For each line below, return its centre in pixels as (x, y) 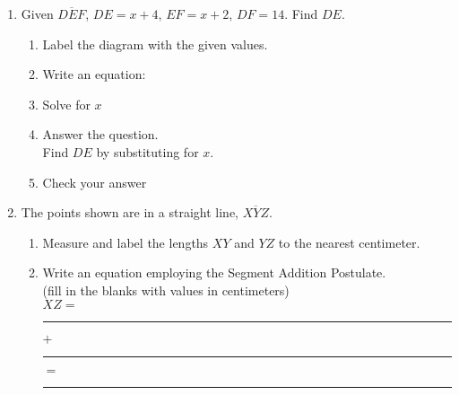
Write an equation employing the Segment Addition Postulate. (214, 272)
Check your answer (95, 182)
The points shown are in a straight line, (130, 212)
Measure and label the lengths (126, 242)
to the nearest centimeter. (349, 242)
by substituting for (147, 151)
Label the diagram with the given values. (155, 44)
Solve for (66, 104)
